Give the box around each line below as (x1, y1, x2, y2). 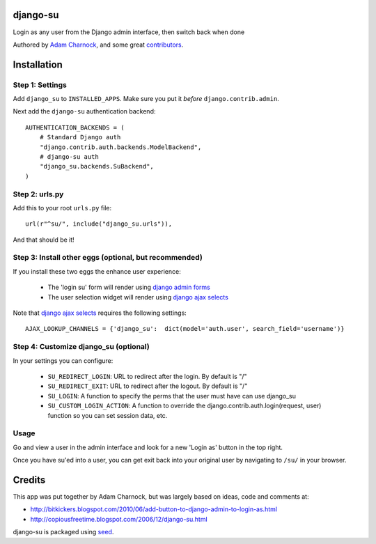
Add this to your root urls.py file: (13, 203, 112, 212)
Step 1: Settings (13, 80, 68, 90)
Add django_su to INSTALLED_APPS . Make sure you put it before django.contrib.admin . (13, 95, 280, 103)
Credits (13, 474, 46, 485)
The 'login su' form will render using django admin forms (47, 283, 210, 292)
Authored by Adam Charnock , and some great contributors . (13, 40, 184, 49)
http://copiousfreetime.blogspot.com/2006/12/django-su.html (30, 515, 208, 523)
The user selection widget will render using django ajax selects (47, 293, 229, 301)
